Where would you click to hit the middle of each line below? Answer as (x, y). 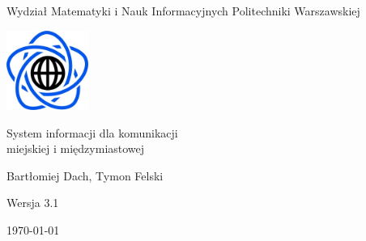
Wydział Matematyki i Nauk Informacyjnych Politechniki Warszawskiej (183, 11)
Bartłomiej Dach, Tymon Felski (85, 175)
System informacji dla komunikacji (92, 132)
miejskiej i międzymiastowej (76, 148)
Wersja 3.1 (33, 203)
